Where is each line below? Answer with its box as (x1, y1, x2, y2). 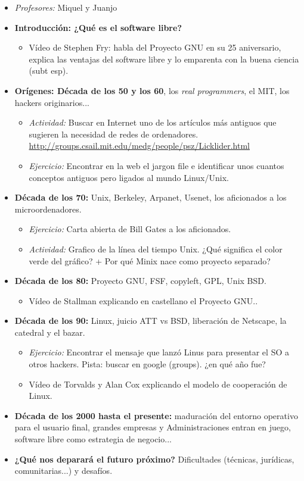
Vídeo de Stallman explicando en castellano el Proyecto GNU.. (29, 294, 258, 307)
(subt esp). (29, 64, 69, 77)
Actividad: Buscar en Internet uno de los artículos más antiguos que (29, 116, 277, 129)
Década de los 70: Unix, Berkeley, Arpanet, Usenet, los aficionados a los (14, 191, 287, 204)
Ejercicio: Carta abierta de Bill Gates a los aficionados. (29, 223, 231, 235)
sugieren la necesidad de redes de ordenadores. (29, 127, 198, 140)
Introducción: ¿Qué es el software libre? (14, 21, 182, 33)
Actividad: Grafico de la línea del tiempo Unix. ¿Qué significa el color (29, 242, 283, 255)
